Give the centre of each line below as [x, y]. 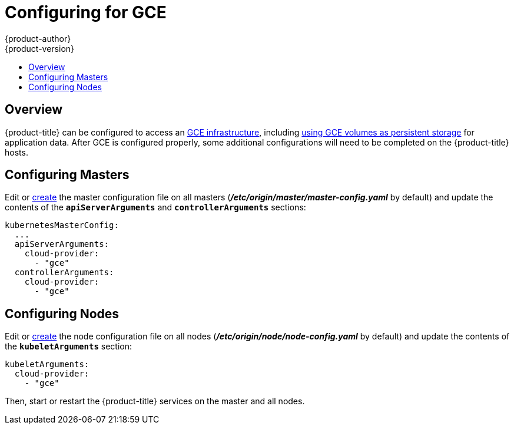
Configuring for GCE [86, 12]
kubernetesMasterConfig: [62, 225]
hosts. [16, 152]
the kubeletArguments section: [68, 346]
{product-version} [40, 48]
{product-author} [38, 38]
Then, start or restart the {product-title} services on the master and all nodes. [155, 401]
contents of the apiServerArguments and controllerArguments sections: [155, 207]
